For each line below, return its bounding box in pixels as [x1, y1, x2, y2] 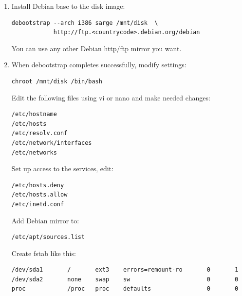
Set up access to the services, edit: [11, 163, 113, 174]
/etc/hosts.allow [11, 191, 68, 198]
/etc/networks [11, 149, 57, 156]
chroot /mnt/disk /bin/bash [11, 78, 102, 85]
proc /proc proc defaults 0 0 [11, 285, 239, 293]
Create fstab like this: [11, 248, 76, 258]
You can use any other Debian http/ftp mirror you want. [11, 43, 182, 53]
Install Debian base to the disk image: [11, 1, 125, 11]
